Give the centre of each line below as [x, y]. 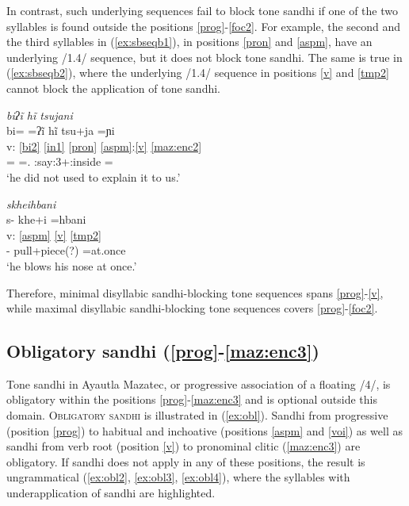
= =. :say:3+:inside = [60, 161]
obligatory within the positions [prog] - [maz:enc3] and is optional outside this [192, 399]
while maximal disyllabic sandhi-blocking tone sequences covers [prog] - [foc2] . [192, 308]
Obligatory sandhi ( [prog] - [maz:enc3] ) [163, 351]
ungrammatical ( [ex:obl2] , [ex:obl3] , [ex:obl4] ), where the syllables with [178, 477]
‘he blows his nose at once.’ [72, 265]
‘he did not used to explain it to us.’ [94, 176]
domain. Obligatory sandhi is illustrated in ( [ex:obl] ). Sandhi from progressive [197, 415]
